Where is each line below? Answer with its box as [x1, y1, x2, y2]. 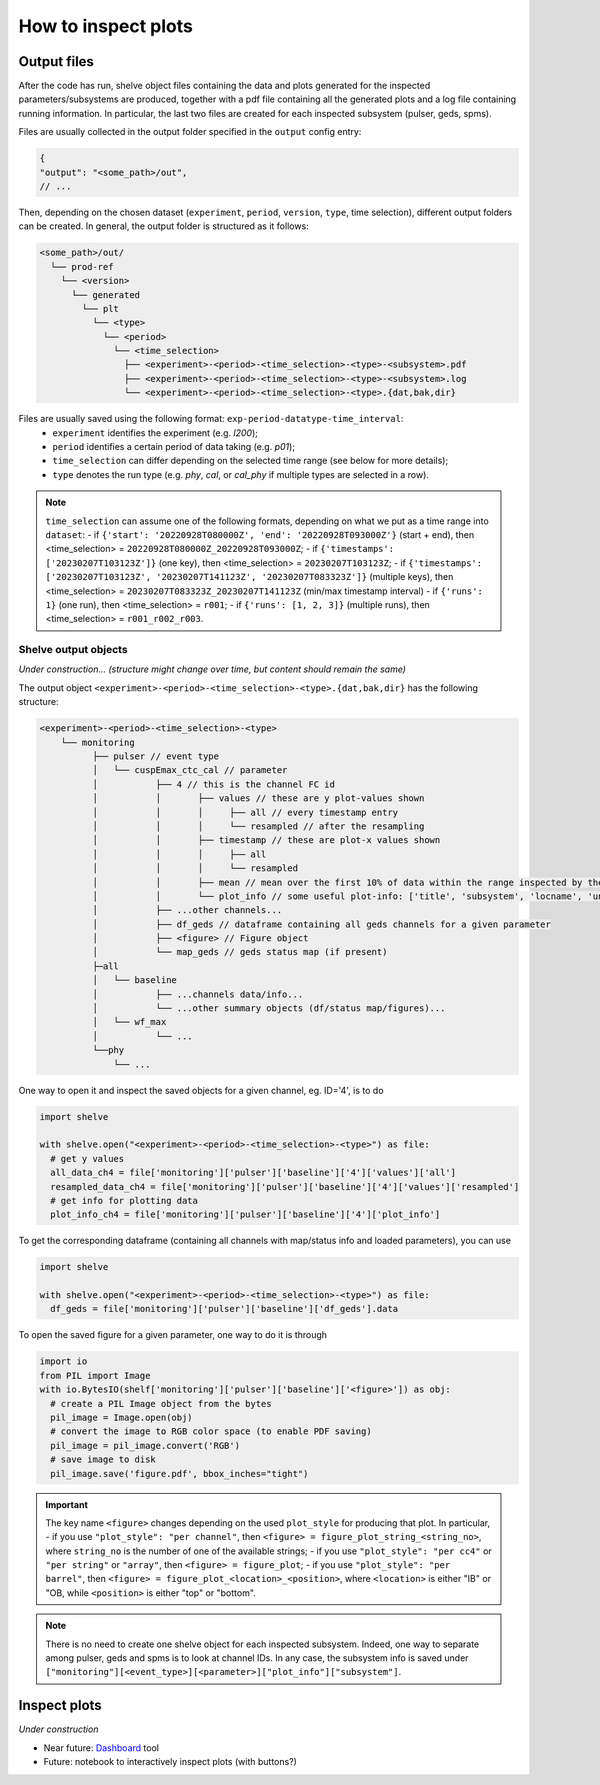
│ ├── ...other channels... [91, 905, 283, 916]
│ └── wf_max [91, 1016, 167, 1028]
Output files [18, 53, 95, 70]
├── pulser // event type [91, 751, 220, 762]
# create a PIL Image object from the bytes [50, 1398, 272, 1409]
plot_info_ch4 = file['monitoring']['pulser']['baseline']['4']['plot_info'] [50, 1209, 441, 1220]
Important [45, 1498, 89, 1510]
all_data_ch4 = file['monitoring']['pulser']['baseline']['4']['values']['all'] [50, 1167, 457, 1179]
